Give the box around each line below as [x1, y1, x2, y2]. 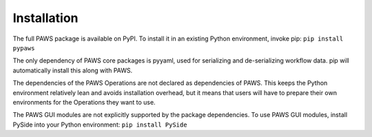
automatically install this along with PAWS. [12, 66, 133, 74]
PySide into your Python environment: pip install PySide [12, 120, 187, 129]
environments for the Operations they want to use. [12, 98, 156, 106]
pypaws [12, 44, 35, 52]
